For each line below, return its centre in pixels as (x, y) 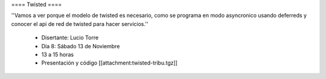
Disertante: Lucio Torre (70, 38)
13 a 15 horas (58, 54)
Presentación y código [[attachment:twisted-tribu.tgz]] (110, 63)
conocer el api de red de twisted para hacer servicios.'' (80, 24)
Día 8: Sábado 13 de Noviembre (81, 46)
